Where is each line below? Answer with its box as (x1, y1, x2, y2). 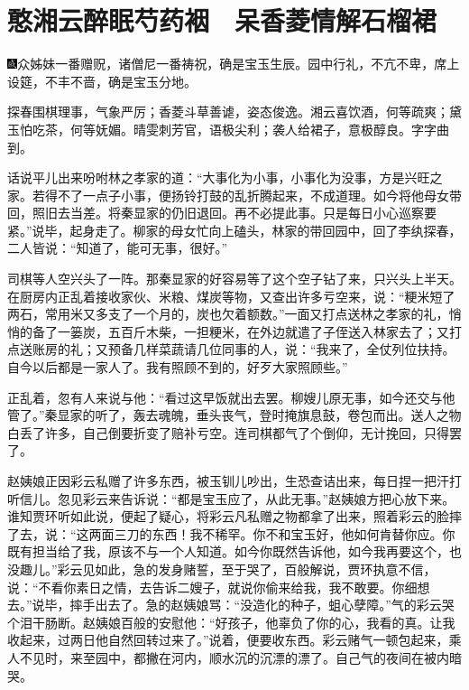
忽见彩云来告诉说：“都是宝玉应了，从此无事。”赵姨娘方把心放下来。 (57, 489, 455, 508)
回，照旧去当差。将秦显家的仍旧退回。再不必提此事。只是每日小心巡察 (7, 203, 424, 222)
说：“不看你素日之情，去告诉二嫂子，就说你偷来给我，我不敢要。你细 (7, 577, 418, 596)
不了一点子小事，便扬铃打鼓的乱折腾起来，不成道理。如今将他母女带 (57, 185, 462, 204)
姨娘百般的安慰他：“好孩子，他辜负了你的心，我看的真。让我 (95, 612, 455, 631)
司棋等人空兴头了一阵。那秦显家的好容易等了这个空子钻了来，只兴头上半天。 (7, 269, 462, 288)
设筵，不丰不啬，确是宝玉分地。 (7, 71, 197, 90)
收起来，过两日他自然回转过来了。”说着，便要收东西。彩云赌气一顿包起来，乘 (7, 630, 462, 649)
